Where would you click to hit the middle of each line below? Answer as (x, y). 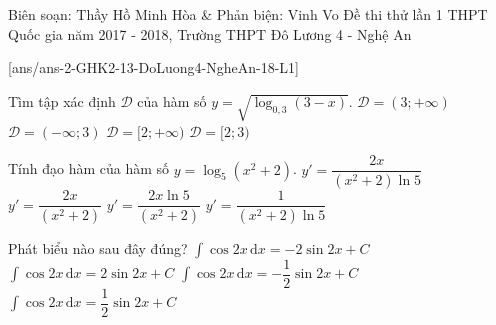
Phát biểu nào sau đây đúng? (98, 247)
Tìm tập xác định (62, 100)
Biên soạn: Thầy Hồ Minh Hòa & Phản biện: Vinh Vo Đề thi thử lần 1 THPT (248, 14)
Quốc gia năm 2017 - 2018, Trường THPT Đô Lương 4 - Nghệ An (210, 33)
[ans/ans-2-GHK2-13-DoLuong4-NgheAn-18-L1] (153, 67)
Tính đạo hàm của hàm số (89, 168)
